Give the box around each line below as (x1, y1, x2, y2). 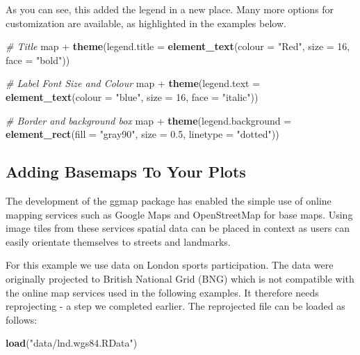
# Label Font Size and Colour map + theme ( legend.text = (6, 76, 261, 90)
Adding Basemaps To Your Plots (6, 161, 246, 182)
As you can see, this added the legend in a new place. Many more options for (6, 2, 334, 16)
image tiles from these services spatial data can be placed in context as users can (6, 221, 350, 235)
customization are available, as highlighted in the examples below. (6, 15, 286, 30)
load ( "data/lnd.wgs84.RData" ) (6, 336, 138, 350)
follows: (6, 312, 38, 326)
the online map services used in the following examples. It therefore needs (6, 285, 319, 299)
